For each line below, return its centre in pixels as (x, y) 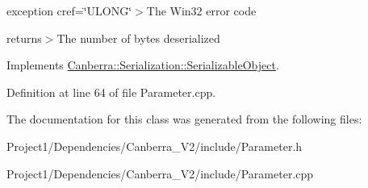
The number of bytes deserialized (138, 38)
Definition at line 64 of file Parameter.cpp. (111, 92)
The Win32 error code (201, 10)
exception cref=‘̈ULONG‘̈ (69, 10)
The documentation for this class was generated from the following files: (184, 119)
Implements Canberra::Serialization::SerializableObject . (143, 65)
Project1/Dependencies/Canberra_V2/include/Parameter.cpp (160, 173)
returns (24, 38)
